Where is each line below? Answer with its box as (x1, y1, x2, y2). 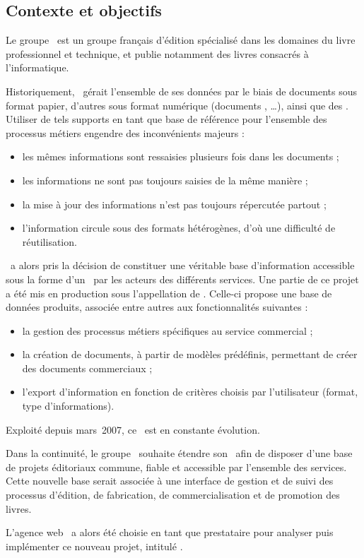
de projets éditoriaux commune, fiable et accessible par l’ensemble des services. (6, 459, 347, 474)
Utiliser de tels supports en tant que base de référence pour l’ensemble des (6, 112, 327, 126)
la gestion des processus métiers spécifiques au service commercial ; (22, 323, 313, 338)
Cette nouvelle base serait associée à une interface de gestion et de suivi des (6, 473, 334, 488)
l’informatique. (6, 60, 69, 75)
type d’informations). (22, 398, 115, 413)
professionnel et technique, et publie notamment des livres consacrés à (6, 46, 309, 61)
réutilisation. (22, 234, 77, 249)
